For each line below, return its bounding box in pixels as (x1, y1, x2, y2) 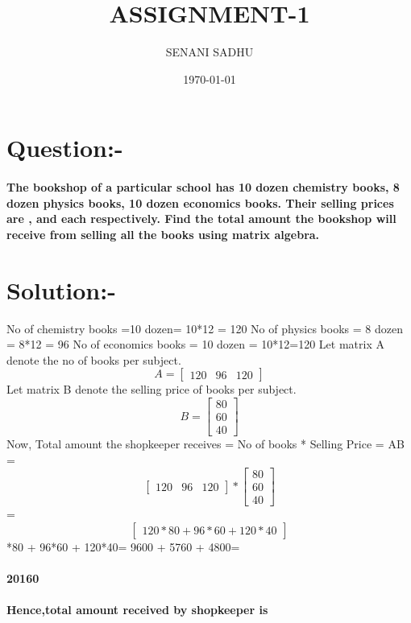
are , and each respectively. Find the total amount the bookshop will (6, 210, 396, 227)
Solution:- (6, 273, 116, 306)
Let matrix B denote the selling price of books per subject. (6, 381, 297, 398)
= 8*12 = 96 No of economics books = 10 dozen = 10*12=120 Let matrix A (6, 336, 384, 353)
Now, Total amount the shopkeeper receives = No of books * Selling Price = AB (6, 435, 405, 452)
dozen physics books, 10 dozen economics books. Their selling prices (6, 194, 394, 211)
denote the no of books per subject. (6, 351, 181, 368)
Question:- (6, 131, 123, 164)
